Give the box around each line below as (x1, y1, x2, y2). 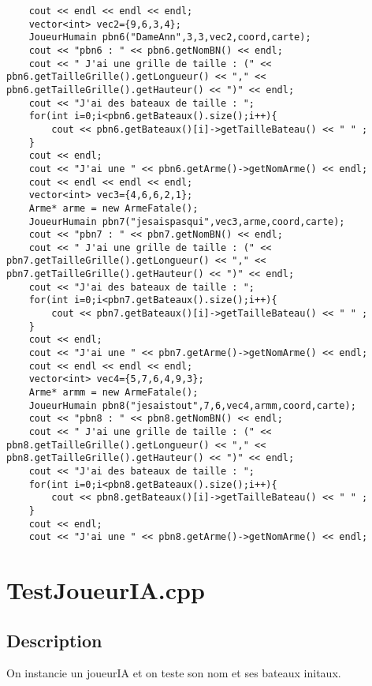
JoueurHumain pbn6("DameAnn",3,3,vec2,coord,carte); (28, 32, 311, 43)
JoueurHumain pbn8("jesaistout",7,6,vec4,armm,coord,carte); (28, 399, 356, 411)
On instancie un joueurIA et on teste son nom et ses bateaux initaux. (6, 665, 341, 681)
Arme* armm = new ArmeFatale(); (28, 387, 199, 399)
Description (6, 628, 102, 652)
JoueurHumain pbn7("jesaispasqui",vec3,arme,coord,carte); (28, 216, 345, 227)
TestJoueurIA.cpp (6, 574, 205, 606)
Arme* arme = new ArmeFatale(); (28, 202, 199, 214)
